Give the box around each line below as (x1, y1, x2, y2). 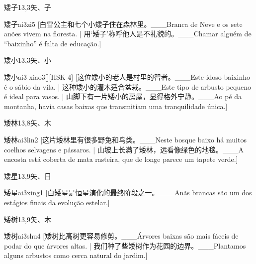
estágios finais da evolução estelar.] (4, 197, 110, 207)
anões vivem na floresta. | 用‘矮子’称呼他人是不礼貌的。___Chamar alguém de (4, 28, 252, 39)
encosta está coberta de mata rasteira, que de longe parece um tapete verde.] (4, 154, 238, 164)
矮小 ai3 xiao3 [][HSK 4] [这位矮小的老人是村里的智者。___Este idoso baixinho (4, 71, 251, 82)
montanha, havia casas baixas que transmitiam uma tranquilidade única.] (4, 101, 228, 111)
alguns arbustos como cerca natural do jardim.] (4, 250, 148, 261)
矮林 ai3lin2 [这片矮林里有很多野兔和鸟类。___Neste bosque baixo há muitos (4, 134, 247, 144)
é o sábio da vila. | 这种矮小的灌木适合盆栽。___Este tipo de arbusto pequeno (4, 81, 252, 92)
